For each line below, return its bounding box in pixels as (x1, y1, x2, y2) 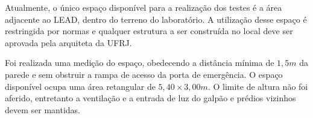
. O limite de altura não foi (207, 80, 308, 92)
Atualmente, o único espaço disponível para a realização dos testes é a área (5, 1, 282, 13)
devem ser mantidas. (5, 103, 81, 116)
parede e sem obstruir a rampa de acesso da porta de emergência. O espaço (5, 68, 283, 80)
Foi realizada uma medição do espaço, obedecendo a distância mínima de (5, 56, 274, 69)
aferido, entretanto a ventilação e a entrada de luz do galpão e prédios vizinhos (5, 92, 296, 104)
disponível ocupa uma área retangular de (5, 80, 156, 92)
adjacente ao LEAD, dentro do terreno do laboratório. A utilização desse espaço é (5, 13, 307, 25)
